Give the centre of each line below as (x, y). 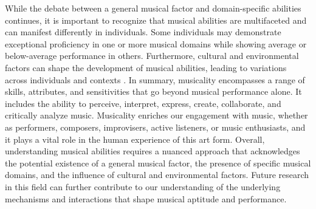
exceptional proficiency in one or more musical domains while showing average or (156, 43)
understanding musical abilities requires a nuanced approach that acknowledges (153, 151)
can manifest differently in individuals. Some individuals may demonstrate (143, 32)
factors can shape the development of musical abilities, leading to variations (146, 67)
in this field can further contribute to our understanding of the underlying (143, 186)
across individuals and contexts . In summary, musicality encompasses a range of (155, 79)
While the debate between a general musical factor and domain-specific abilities (153, 8)
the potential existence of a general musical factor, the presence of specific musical (158, 163)
